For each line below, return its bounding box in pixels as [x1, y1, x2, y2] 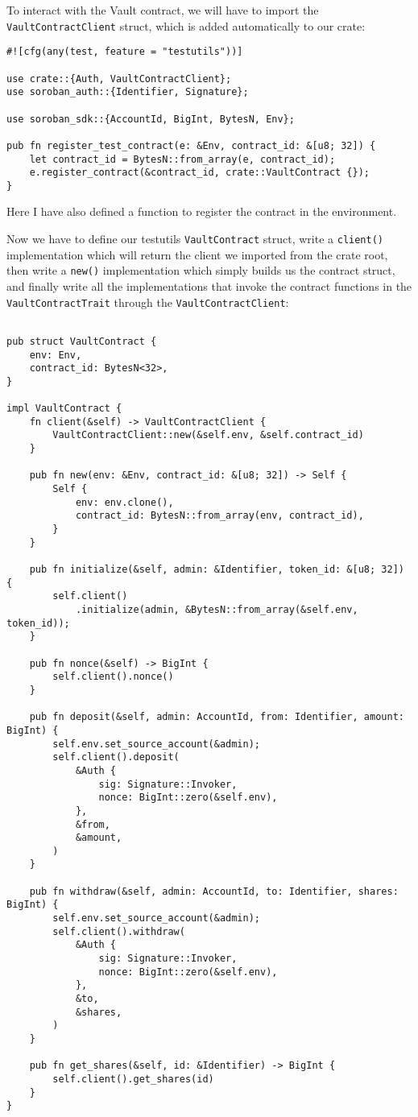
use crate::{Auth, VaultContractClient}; [6, 72, 232, 85]
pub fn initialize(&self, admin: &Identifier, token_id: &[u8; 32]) [29, 564, 404, 576]
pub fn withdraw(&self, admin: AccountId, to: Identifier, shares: [29, 885, 399, 897]
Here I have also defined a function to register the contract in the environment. [6, 203, 397, 220]
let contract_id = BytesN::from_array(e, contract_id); [29, 153, 336, 165]
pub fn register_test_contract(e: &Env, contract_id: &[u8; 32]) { [6, 139, 376, 151]
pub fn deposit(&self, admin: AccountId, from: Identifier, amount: [29, 711, 404, 723]
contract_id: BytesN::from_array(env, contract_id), [75, 510, 364, 522]
